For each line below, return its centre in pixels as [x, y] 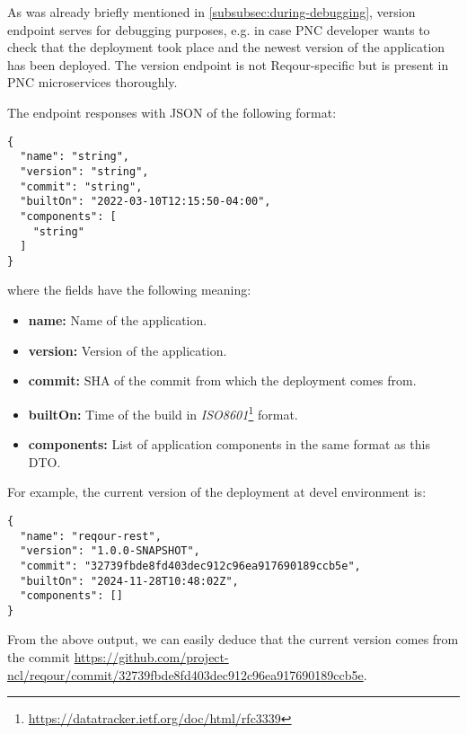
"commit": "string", [81, 186]
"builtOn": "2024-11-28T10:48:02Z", [129, 581]
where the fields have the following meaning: [129, 290]
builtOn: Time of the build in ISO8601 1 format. [163, 412]
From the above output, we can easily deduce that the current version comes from [233, 639]
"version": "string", [84, 171]
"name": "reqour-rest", [91, 536]
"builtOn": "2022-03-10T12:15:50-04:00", [145, 202]
